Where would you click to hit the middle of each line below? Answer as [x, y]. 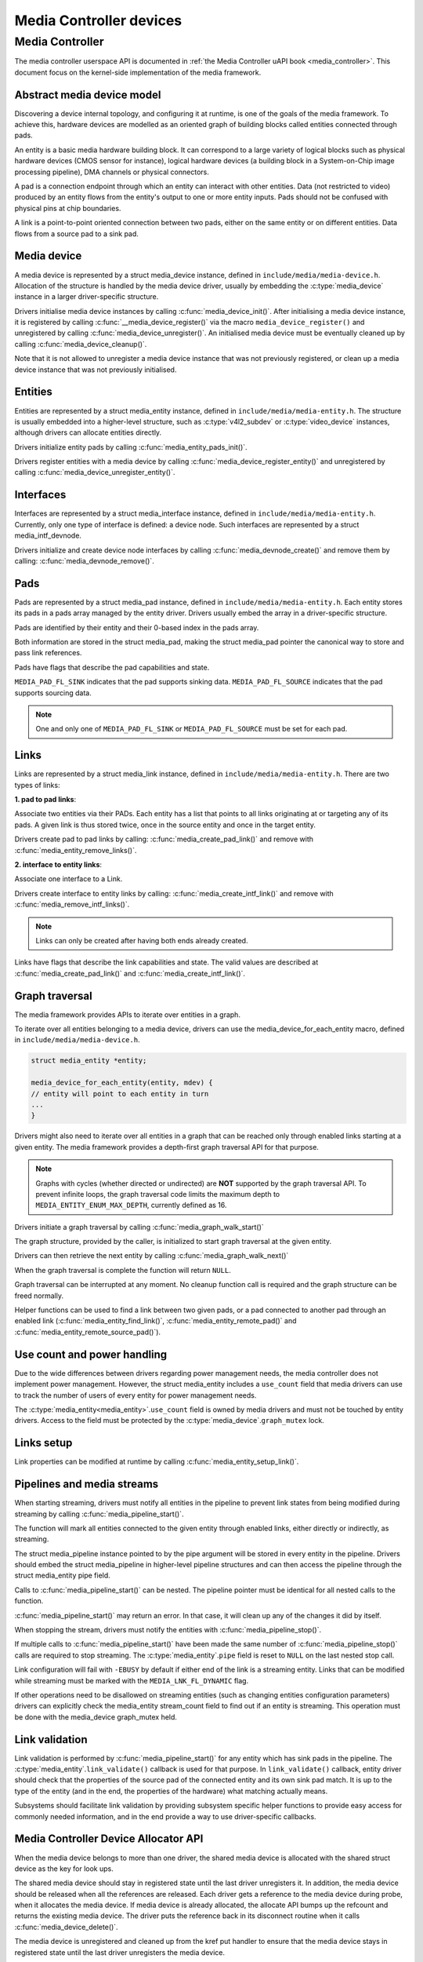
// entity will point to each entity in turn [120, 1094]
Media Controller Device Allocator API [109, 1839]
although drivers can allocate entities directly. [88, 432]
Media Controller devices [98, 20]
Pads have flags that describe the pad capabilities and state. [112, 667]
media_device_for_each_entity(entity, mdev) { [122, 1083]
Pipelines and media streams [87, 1484]
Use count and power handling [91, 1354]
